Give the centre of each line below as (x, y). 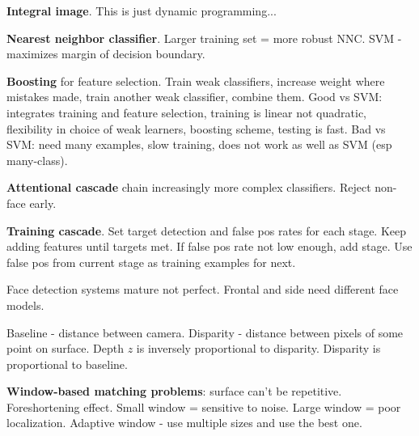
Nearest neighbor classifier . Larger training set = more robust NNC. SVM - (204, 38)
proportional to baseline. (67, 364)
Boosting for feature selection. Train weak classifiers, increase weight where (196, 80)
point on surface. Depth (65, 348)
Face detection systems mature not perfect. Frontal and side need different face (203, 289)
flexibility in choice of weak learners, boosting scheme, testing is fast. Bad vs (196, 128)
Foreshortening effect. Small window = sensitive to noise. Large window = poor (204, 406)
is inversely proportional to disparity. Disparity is (258, 348)
